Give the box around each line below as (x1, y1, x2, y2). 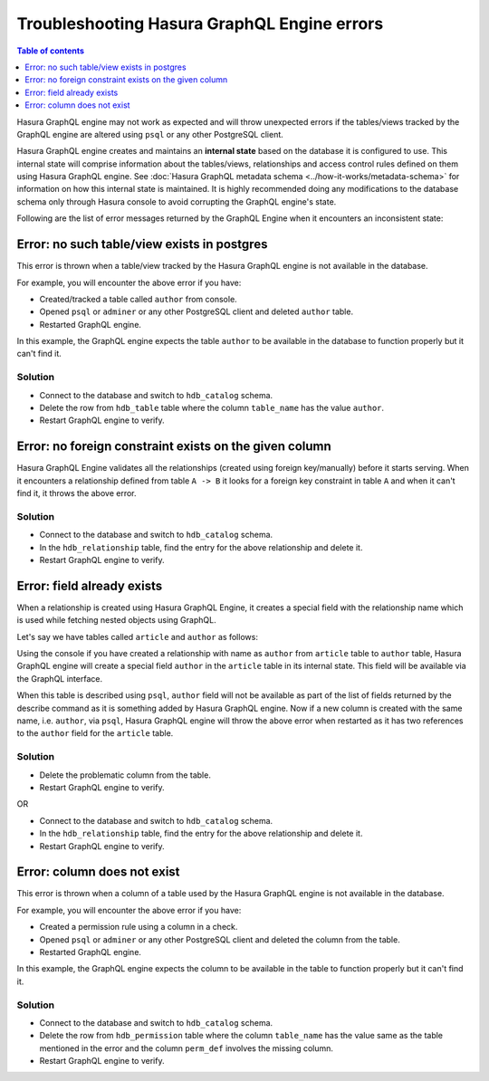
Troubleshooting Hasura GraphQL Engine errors (16, 14, 384, 33)
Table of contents (16, 45, 85, 56)
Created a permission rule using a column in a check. (39, 922, 238, 933)
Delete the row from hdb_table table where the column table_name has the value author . (39, 403, 385, 414)
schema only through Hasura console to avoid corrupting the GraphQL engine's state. (16, 196, 337, 207)
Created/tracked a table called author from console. (39, 293, 237, 304)
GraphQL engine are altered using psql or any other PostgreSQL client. (16, 129, 284, 139)
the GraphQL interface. (16, 673, 103, 684)
